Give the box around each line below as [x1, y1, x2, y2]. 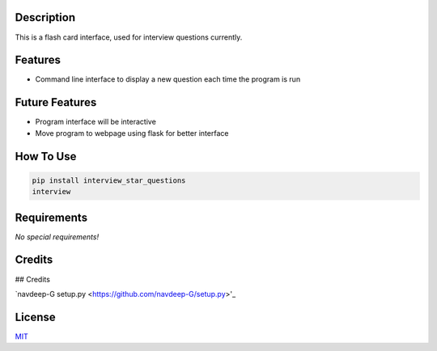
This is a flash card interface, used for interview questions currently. [15, 32, 243, 42]
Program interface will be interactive [35, 117, 157, 127]
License [15, 310, 56, 324]
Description [15, 11, 76, 24]
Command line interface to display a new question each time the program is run [35, 74, 301, 84]
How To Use [15, 150, 77, 163]
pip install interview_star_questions [32, 175, 186, 185]
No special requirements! [15, 231, 100, 242]
